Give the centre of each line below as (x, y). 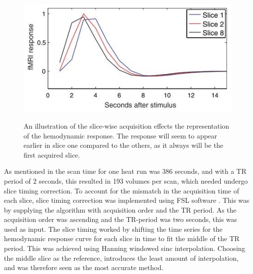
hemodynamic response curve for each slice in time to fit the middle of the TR (122, 238)
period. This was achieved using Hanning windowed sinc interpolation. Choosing (125, 248)
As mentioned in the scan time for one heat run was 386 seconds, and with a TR (125, 171)
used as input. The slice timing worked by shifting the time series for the (113, 229)
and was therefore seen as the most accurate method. (84, 267)
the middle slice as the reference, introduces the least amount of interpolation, (121, 258)
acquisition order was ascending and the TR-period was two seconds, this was (121, 219)
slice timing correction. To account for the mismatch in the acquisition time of (122, 190)
